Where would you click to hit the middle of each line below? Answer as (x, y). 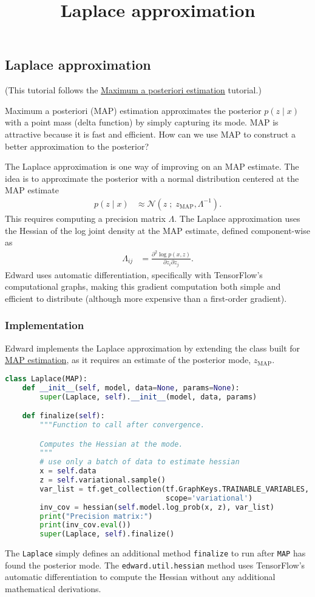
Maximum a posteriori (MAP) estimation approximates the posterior (133, 110)
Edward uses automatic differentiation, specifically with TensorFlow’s (134, 274)
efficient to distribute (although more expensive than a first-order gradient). (146, 298)
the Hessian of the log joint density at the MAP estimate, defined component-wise (157, 230)
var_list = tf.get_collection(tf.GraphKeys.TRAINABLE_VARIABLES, (174, 489)
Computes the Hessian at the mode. (111, 444)
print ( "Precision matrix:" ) (96, 516)
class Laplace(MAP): (46, 379)
